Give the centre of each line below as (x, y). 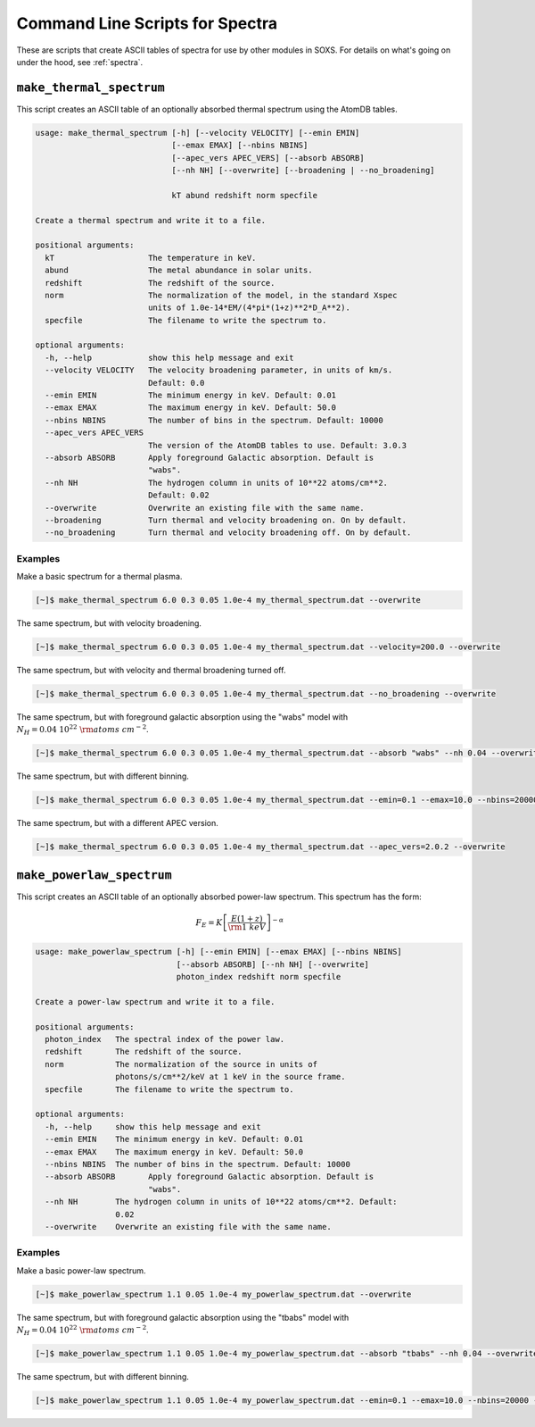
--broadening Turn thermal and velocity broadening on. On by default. (226, 520)
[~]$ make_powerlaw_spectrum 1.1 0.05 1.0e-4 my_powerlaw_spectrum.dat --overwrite (223, 1294)
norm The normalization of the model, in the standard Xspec (221, 295)
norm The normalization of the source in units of (181, 1064)
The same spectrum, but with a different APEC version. (117, 823)
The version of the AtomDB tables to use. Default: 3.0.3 (277, 445)
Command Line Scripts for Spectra (147, 23)
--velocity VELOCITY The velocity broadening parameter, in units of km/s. (219, 370)
